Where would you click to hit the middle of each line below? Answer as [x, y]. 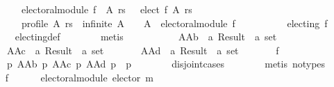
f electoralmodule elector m [79, 77]
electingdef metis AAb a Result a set [146, 37]
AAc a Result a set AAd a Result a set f [143, 50]
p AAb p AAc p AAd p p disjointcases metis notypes [166, 64]
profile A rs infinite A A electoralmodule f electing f [174, 23]
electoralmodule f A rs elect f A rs [107, 9]
